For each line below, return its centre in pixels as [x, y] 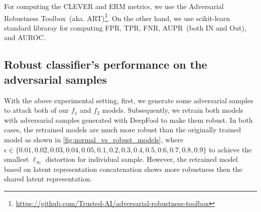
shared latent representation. [48, 179]
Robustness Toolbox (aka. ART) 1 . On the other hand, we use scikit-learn [117, 17]
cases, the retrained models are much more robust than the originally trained [122, 130]
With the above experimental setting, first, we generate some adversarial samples [129, 100]
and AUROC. [25, 37]
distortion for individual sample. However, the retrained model [142, 159]
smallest [17, 159]
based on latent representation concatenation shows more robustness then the [123, 169]
